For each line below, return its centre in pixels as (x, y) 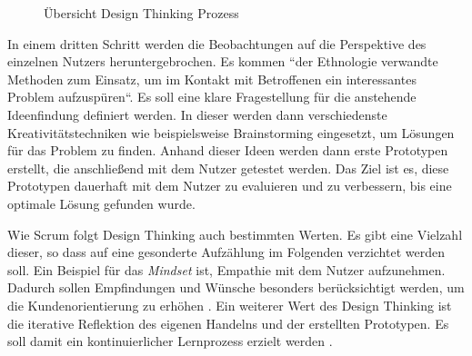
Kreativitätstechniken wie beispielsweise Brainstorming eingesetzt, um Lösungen (231, 132)
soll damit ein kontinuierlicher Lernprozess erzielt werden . (170, 341)
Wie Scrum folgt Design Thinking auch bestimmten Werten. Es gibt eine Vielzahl (235, 234)
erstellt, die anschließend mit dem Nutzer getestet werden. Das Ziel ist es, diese (228, 168)
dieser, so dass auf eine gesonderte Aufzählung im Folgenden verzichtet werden (226, 252)
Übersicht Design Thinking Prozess (141, 13)
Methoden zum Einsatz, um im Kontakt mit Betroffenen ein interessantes (212, 79)
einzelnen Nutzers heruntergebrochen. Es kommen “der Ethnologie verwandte (223, 61)
